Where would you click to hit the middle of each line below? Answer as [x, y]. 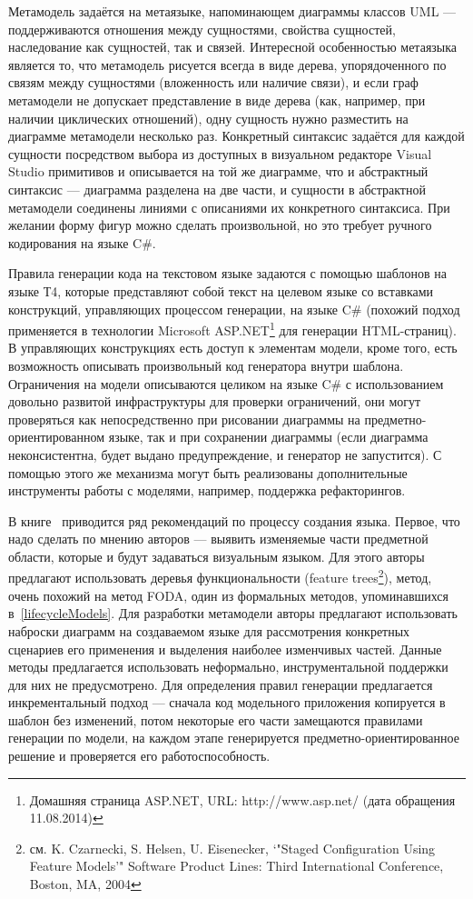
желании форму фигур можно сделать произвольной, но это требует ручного [220, 225]
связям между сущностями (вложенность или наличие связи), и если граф [213, 82]
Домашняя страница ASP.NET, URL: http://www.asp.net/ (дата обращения [242, 799]
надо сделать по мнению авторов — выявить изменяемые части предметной [218, 539]
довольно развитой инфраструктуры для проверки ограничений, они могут [215, 401]
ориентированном [57, 437]
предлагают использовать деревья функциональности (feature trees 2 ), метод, [220, 576]
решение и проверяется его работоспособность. [139, 756]
